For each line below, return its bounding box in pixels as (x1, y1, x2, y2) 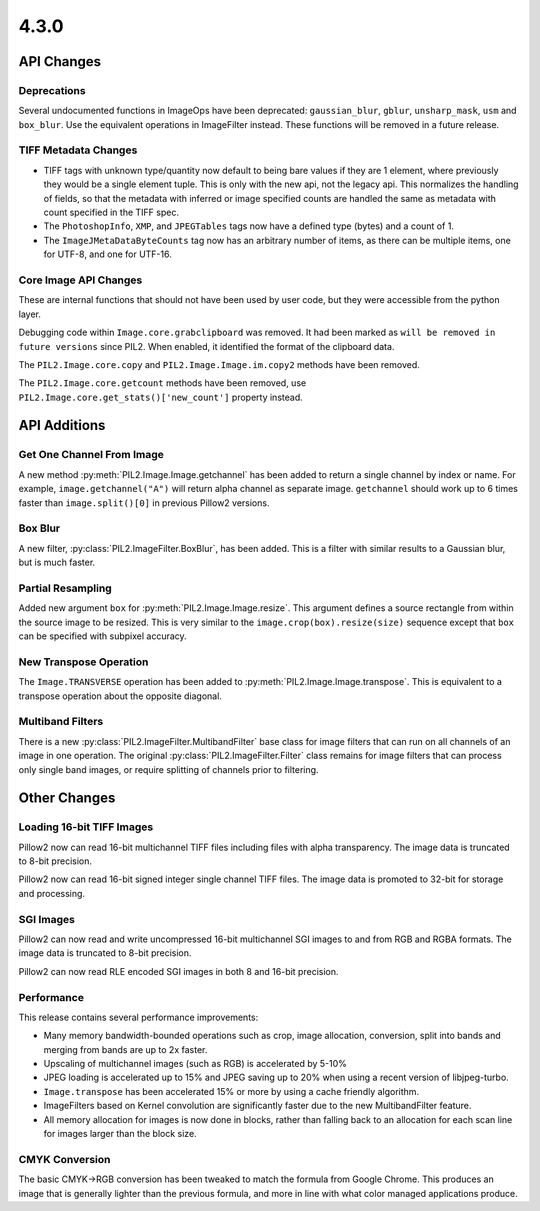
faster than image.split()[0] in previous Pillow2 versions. (18, 496, 270, 509)
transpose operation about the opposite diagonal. (18, 690, 222, 702)
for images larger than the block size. (43, 1128, 197, 1140)
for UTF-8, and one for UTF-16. (43, 248, 172, 260)
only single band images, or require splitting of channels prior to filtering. (18, 763, 319, 775)
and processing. (18, 887, 85, 899)
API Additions (18, 417, 106, 434)
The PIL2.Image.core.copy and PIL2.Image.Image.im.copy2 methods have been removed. (18, 358, 420, 370)
